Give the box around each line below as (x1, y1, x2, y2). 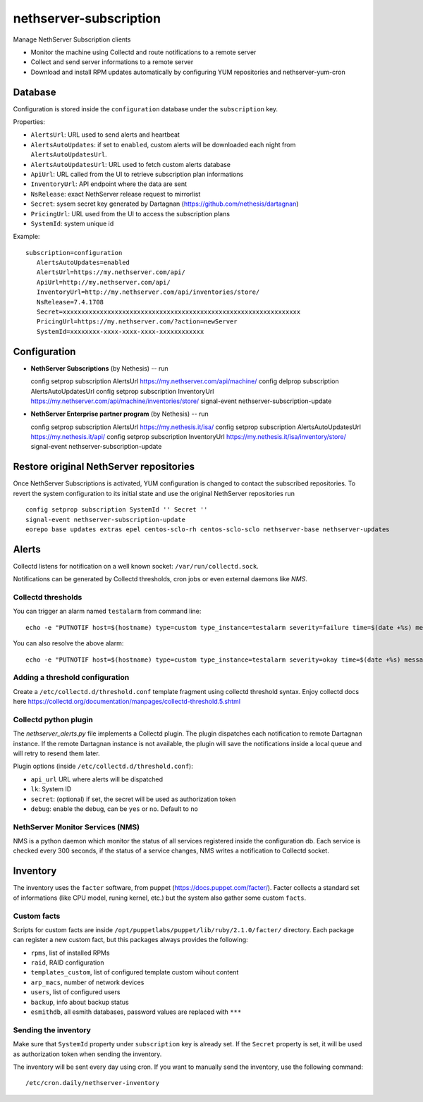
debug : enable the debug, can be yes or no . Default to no (30, 804, 199, 813)
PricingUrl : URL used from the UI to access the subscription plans (30, 209, 231, 218)
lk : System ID (30, 785, 72, 793)
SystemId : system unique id (30, 219, 114, 228)
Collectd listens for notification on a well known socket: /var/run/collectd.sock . (13, 562, 259, 570)
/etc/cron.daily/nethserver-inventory (25, 1079, 160, 1087)
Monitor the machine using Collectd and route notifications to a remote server (30, 48, 257, 56)
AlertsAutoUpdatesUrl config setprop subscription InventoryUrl (30, 387, 214, 395)
